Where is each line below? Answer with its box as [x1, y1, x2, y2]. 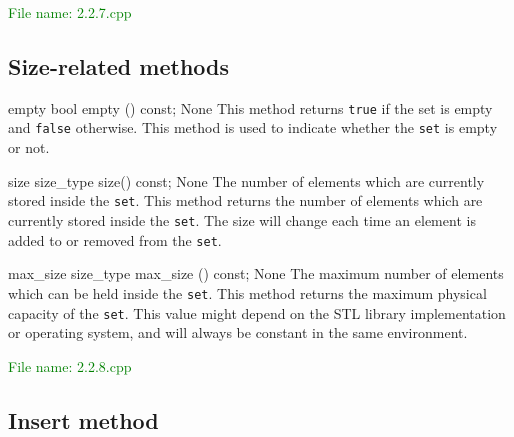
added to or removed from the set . [8, 229, 222, 250]
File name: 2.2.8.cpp [8, 355, 132, 376]
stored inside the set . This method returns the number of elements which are [8, 190, 483, 211]
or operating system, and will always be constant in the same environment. [8, 322, 468, 343]
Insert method [8, 404, 159, 435]
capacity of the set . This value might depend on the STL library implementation [8, 302, 506, 323]
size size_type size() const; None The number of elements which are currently [8, 170, 485, 191]
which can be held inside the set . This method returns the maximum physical [8, 282, 487, 303]
